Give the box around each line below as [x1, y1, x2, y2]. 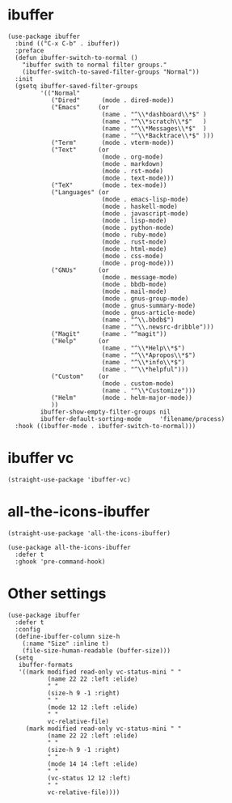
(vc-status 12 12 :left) [47, 774, 131, 782]
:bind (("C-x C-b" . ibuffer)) [15, 39, 120, 48]
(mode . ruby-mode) [101, 231, 167, 239]
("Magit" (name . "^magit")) [50, 329, 167, 338]
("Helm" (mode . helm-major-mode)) [50, 393, 193, 401]
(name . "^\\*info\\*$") [101, 358, 185, 366]
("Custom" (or [50, 372, 110, 380]
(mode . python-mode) [101, 223, 175, 232]
